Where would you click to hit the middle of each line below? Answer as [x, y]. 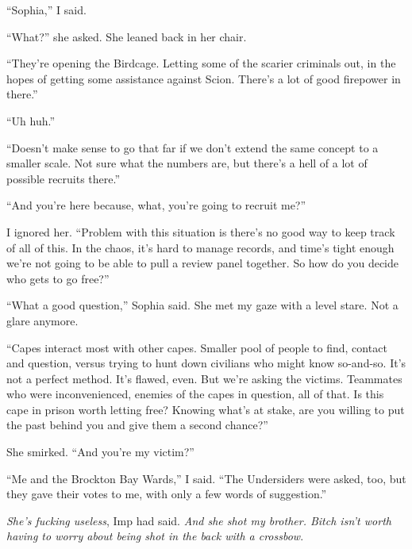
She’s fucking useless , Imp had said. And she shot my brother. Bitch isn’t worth [199, 520]
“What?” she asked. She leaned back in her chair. [127, 36]
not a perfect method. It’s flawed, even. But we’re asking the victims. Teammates [204, 378]
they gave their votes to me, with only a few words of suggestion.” [167, 494]
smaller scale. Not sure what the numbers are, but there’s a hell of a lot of [187, 163]
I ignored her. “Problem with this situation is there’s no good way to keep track [201, 231]
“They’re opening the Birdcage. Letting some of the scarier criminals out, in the [201, 63]
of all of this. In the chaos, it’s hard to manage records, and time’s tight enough [200, 247]
